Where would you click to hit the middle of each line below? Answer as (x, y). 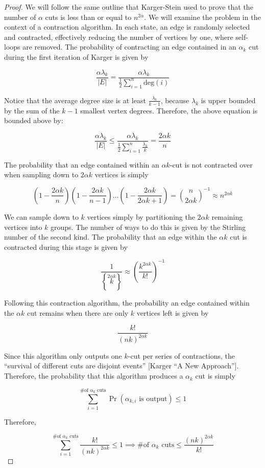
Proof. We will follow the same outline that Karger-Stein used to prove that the (129, 7)
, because (175, 100)
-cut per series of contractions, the (181, 355)
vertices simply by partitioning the (141, 216)
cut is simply (215, 376)
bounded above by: (34, 120)
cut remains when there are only (78, 312)
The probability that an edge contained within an (82, 164)
